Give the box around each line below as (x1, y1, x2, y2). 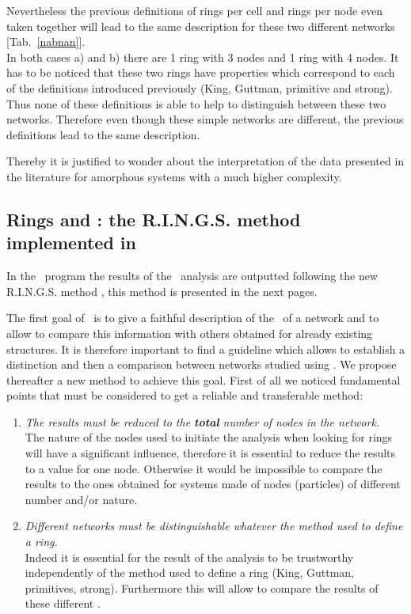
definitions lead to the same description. (6, 126, 200, 142)
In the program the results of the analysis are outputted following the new (6, 267, 379, 284)
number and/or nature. (25, 491, 138, 507)
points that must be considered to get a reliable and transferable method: (6, 387, 363, 404)
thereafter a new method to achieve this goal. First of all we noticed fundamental (6, 371, 401, 388)
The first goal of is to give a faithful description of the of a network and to (6, 309, 379, 326)
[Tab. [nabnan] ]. (6, 33, 86, 50)
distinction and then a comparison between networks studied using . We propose (6, 356, 397, 373)
